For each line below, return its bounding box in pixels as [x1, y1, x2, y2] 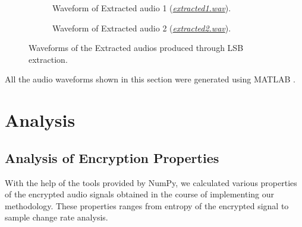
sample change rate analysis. [5, 211, 108, 223]
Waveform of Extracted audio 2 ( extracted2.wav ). [52, 21, 231, 34]
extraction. [29, 53, 68, 65]
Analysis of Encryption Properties [5, 148, 219, 167]
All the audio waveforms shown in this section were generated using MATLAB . [5, 73, 295, 85]
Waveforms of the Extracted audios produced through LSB [29, 41, 244, 54]
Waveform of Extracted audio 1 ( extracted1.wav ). [52, 2, 231, 14]
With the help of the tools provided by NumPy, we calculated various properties [5, 176, 297, 188]
